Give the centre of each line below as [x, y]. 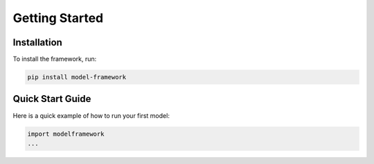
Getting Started [58, 18]
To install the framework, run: [55, 59]
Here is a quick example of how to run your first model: [91, 115]
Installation [37, 42]
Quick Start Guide [52, 99]
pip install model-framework [77, 77]
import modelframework [66, 134]
